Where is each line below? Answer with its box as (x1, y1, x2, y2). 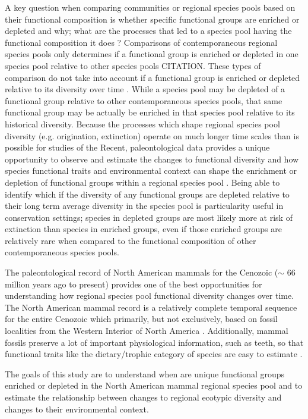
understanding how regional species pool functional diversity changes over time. (5, 289, 294, 302)
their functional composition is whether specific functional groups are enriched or (5, 12, 300, 25)
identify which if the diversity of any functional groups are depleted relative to (5, 187, 290, 200)
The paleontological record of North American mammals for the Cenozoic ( (5, 266, 278, 279)
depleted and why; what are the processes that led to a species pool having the (5, 24, 292, 37)
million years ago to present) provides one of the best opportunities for (5, 277, 262, 290)
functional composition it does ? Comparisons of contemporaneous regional (5, 36, 278, 48)
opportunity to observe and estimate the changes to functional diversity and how (5, 152, 299, 165)
